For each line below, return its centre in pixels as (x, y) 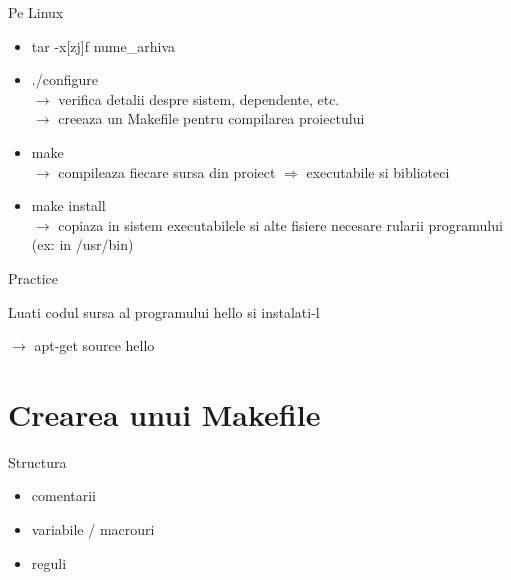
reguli (49, 562)
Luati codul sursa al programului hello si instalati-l (164, 311)
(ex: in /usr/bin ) (82, 244)
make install (68, 205)
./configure (64, 79)
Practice (33, 277)
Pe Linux (36, 12)
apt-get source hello (94, 345)
